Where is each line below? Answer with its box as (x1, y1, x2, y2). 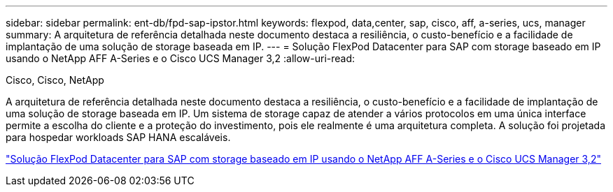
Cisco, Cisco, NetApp (6, 74, 104, 86)
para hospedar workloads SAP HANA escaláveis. (6, 131, 231, 143)
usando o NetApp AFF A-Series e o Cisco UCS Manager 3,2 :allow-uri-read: (6, 52, 355, 64)
